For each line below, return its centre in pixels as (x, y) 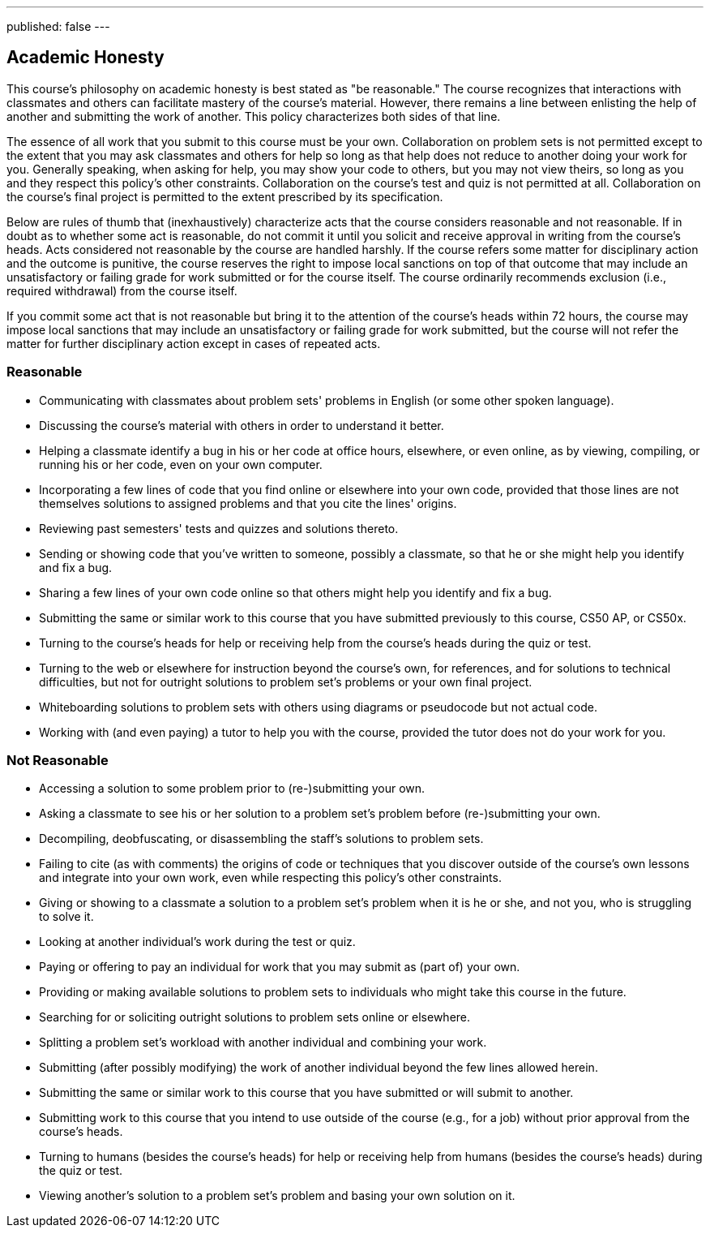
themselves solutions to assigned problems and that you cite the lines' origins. (248, 503)
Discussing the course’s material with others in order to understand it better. (242, 425)
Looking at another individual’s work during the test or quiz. (197, 942)
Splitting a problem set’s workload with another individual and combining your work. (263, 1043)
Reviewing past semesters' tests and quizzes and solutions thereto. (219, 528)
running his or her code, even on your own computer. (181, 464)
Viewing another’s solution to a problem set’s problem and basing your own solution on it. (277, 1196)
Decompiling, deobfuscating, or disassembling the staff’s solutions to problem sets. (261, 839)
